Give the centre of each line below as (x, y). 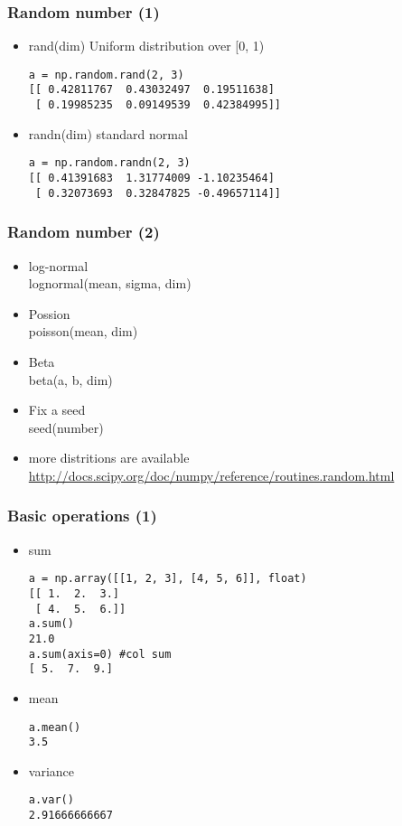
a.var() (51, 800)
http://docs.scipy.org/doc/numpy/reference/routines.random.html (211, 475)
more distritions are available (109, 458)
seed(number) (66, 427)
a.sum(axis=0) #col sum (100, 654)
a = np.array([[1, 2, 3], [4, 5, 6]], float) (168, 579)
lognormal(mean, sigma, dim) (110, 283)
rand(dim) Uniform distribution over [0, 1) (146, 46)
